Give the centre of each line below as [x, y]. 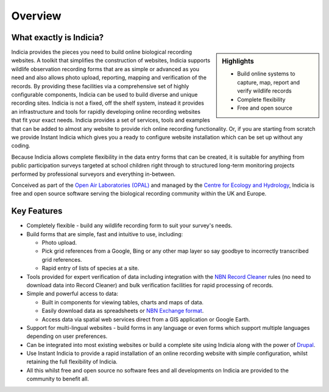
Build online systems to [266, 74]
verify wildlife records [264, 91]
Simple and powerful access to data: [73, 294]
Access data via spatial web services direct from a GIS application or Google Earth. [146, 319]
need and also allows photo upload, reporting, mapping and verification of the [109, 78]
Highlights [238, 61]
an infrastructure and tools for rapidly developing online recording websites [106, 111]
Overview [36, 16]
